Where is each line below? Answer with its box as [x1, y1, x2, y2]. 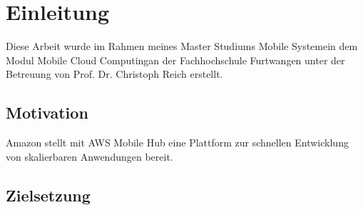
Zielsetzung [6, 184, 91, 206]
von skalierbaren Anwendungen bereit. [6, 149, 173, 164]
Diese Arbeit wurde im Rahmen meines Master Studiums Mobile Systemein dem [6, 39, 358, 54]
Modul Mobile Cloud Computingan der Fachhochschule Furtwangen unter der [6, 52, 345, 67]
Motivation [6, 101, 88, 124]
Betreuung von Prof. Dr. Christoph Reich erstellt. [6, 66, 223, 81]
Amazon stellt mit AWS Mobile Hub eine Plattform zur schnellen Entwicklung [6, 135, 349, 150]
